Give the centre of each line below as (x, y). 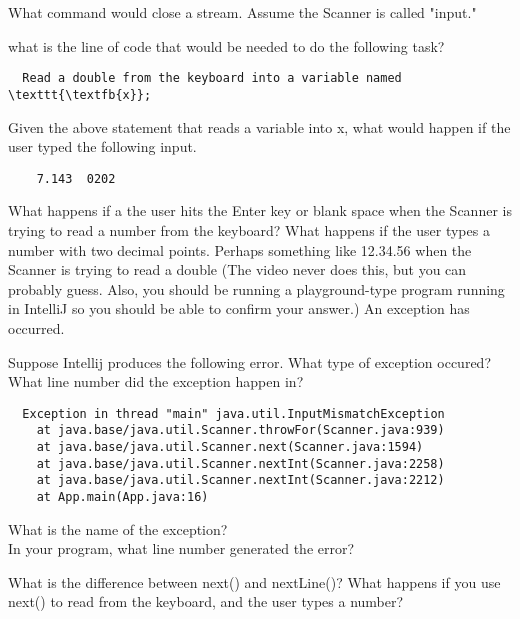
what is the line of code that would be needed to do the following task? (226, 45)
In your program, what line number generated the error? (181, 548)
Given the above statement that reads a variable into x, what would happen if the (259, 126)
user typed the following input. (102, 146)
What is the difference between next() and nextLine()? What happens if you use (254, 581)
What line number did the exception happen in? (156, 381)
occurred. (36, 327)
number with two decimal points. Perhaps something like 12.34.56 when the (240, 249)
